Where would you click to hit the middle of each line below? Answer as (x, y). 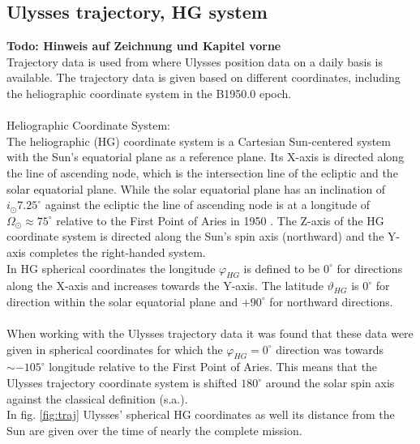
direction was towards (330, 349)
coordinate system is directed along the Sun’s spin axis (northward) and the (195, 236)
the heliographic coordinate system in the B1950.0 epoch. (149, 93)
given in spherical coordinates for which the (115, 349)
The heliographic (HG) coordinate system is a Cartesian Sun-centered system (199, 141)
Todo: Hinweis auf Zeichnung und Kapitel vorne (144, 46)
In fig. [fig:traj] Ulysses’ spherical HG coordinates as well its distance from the (201, 414)
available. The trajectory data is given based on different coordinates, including (204, 77)
